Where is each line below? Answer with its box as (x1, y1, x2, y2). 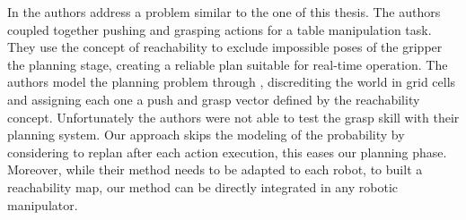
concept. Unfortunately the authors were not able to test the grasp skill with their (7, 107, 460, 126)
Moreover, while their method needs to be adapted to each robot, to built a (7, 160, 423, 179)
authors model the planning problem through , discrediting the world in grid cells (7, 72, 456, 91)
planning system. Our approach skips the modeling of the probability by (7, 125, 405, 144)
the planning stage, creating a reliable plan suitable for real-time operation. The (7, 55, 448, 73)
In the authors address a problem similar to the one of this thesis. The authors (7, 3, 441, 21)
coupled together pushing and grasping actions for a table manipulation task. (7, 20, 432, 38)
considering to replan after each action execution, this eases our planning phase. (7, 142, 447, 161)
